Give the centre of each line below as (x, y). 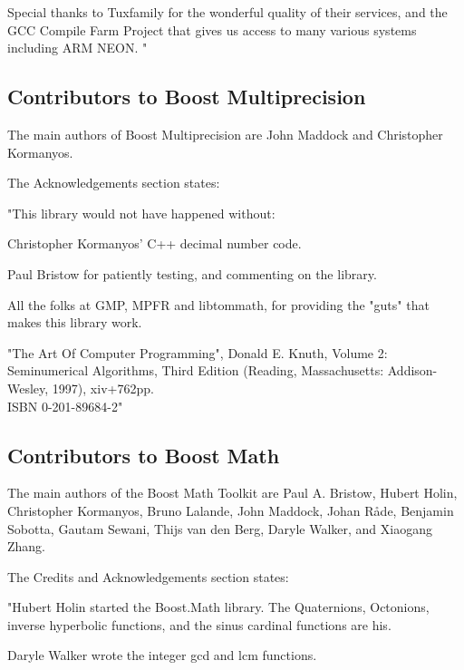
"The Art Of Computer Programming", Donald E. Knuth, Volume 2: (198, 352)
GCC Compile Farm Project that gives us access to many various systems (212, 29)
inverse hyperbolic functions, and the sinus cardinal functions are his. (199, 624)
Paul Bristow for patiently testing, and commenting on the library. (192, 273)
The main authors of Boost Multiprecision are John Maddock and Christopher (225, 134)
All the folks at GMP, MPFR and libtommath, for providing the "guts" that (218, 304)
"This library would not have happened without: (141, 213)
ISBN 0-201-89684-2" (65, 406)
